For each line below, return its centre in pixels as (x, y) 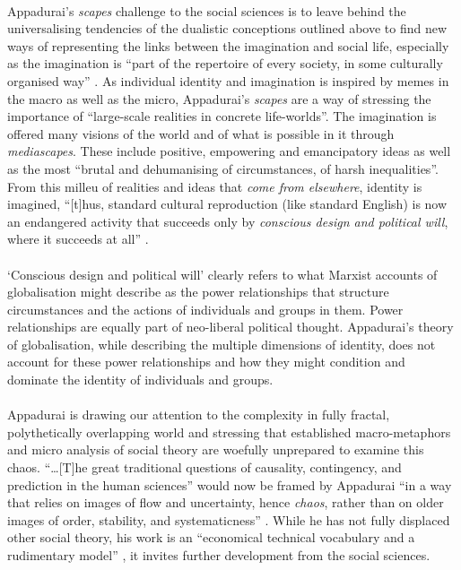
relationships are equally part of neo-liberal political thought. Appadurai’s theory (230, 327)
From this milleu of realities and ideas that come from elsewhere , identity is (215, 186)
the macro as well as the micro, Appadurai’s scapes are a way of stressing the (219, 98)
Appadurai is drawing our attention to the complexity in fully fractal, (199, 415)
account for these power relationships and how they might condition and (206, 362)
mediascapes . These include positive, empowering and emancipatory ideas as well (229, 151)
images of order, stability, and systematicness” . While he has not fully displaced (229, 519)
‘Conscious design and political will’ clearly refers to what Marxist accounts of (222, 274)
